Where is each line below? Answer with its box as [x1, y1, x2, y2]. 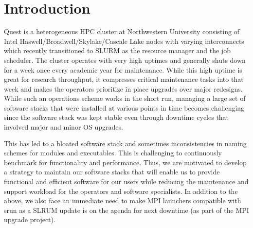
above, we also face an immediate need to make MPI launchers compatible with [4, 195, 241, 206]
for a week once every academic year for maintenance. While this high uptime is [4, 64, 242, 75]
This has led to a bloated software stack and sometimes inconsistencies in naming [4, 138, 247, 148]
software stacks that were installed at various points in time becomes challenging [4, 102, 245, 113]
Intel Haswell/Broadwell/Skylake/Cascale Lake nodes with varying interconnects [4, 36, 244, 46]
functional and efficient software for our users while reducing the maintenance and [4, 176, 249, 187]
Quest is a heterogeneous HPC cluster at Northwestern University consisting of [4, 26, 239, 37]
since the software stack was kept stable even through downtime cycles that [4, 112, 229, 122]
